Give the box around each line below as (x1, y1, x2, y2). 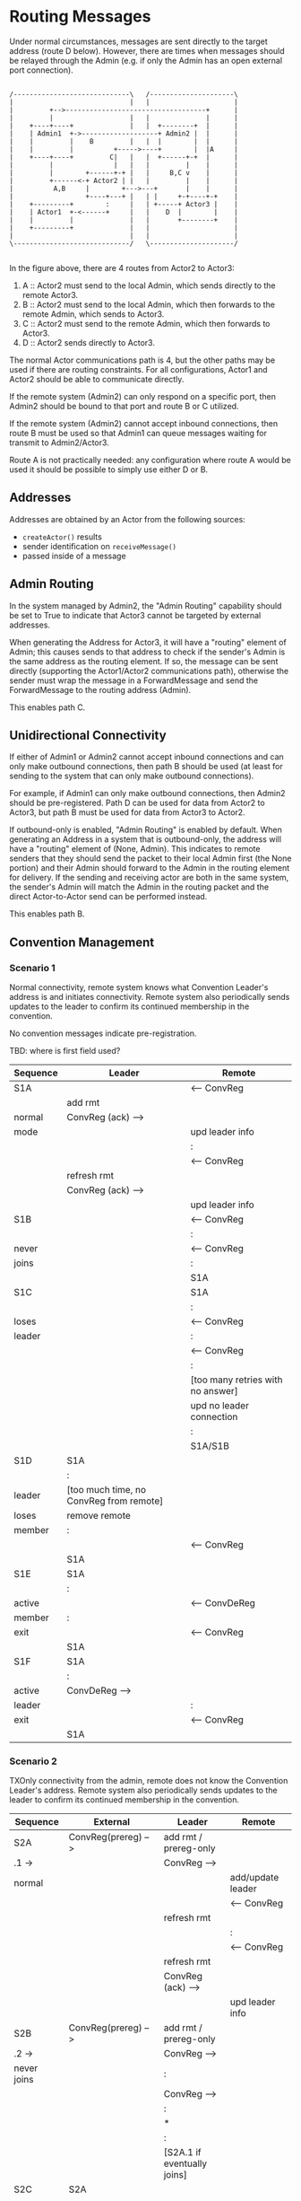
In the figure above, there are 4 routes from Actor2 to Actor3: (9, 262, 235, 273)
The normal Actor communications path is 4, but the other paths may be (9, 355, 276, 365)
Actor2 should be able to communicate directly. (9, 373, 185, 384)
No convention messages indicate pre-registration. (9, 1028, 197, 1039)
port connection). (9, 65, 73, 75)
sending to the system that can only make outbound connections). (9, 770, 254, 782)
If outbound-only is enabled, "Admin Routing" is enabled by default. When (9, 824, 282, 836)
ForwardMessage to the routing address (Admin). (9, 684, 192, 695)
